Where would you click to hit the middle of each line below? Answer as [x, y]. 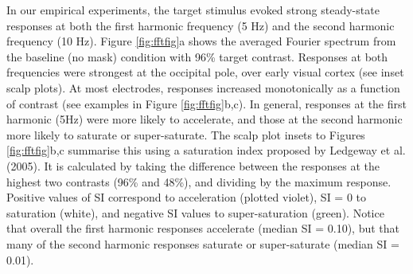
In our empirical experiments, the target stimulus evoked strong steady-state [193, 10]
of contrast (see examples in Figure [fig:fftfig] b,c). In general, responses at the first [206, 103]
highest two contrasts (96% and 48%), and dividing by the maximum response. [199, 181]
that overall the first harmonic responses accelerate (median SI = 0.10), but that [203, 228]
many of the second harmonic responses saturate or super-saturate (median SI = [203, 243]
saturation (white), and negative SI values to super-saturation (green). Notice [195, 212]
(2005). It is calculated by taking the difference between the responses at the [193, 165]
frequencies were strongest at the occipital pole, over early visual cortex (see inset [205, 72]
